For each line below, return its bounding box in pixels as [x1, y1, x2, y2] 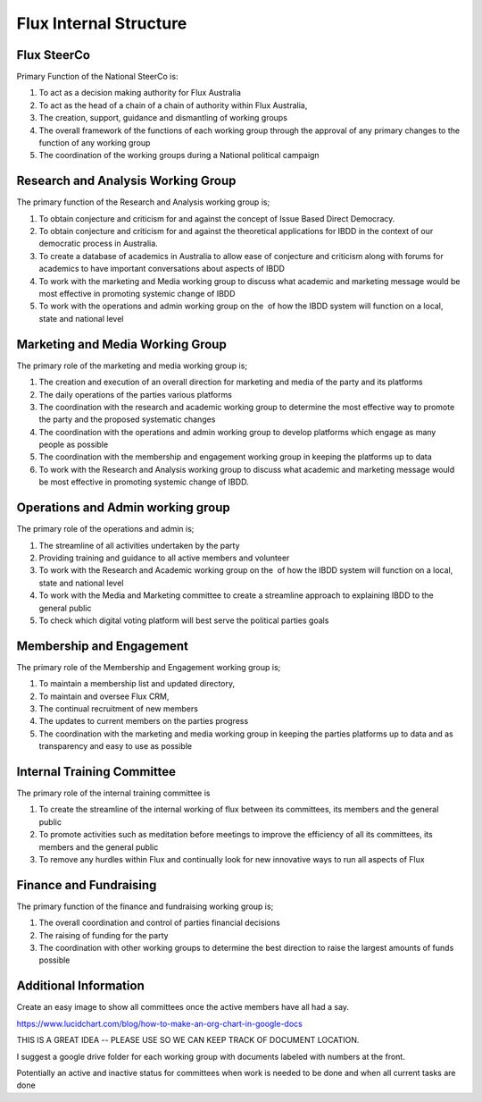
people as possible [38, 439, 109, 450]
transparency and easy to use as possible [38, 741, 192, 752]
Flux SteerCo [16, 47, 91, 63]
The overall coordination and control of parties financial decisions [38, 917, 280, 929]
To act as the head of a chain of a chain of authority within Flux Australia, [38, 99, 308, 111]
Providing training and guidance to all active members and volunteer [38, 552, 290, 563]
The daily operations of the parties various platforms [38, 389, 232, 400]
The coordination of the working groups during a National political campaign [38, 150, 320, 161]
